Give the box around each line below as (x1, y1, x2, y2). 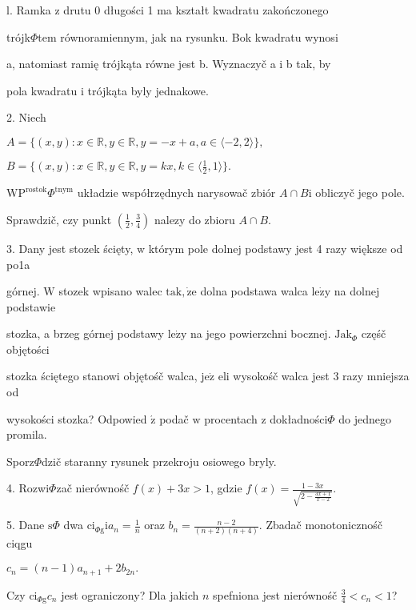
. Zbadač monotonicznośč (258, 516, 382, 533)
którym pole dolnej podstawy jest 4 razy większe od (148, 239, 403, 256)
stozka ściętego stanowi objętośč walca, (6, 367, 198, 384)
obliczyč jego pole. (315, 184, 405, 201)
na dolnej (334, 283, 380, 299)
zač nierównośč (56, 480, 130, 496)
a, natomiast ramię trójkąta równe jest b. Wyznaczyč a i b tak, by (6, 55, 331, 72)
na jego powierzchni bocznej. (190, 325, 331, 342)
